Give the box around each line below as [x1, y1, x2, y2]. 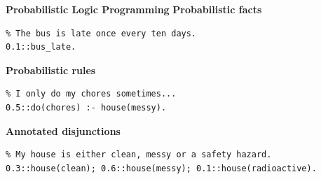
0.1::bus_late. [6, 42, 76, 52]
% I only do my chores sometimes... [6, 89, 177, 99]
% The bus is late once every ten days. [6, 28, 197, 38]
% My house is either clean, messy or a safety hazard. [6, 150, 272, 160]
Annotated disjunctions [6, 123, 121, 138]
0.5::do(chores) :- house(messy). [6, 102, 167, 113]
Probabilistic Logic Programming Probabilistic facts [6, 2, 262, 16]
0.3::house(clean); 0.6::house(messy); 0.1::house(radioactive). [6, 163, 317, 173]
